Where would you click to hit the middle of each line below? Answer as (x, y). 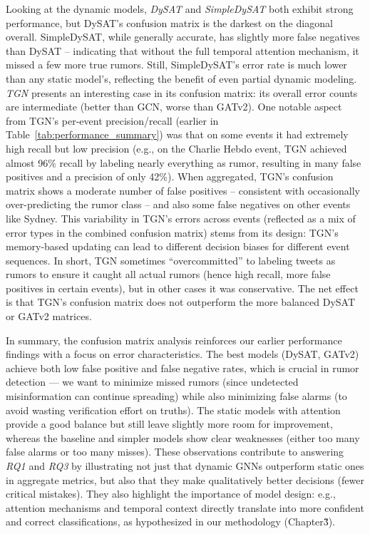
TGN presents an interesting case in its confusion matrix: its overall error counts (182, 92)
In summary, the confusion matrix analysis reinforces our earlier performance (174, 340)
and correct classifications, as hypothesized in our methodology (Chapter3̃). (171, 522)
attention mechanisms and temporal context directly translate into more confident (185, 507)
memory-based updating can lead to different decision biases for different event (178, 246)
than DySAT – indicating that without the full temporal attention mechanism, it (183, 50)
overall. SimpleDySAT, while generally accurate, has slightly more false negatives (183, 37)
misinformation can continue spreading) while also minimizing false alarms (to (176, 396)
